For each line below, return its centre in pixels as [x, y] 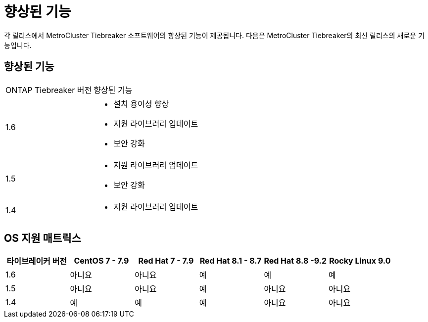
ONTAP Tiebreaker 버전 [49, 90]
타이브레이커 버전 [37, 261]
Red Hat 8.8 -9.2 [295, 261]
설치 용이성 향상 [141, 104]
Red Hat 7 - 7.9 [166, 261]
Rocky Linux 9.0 [360, 261]
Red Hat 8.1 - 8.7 [231, 261]
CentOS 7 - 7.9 [101, 261]
